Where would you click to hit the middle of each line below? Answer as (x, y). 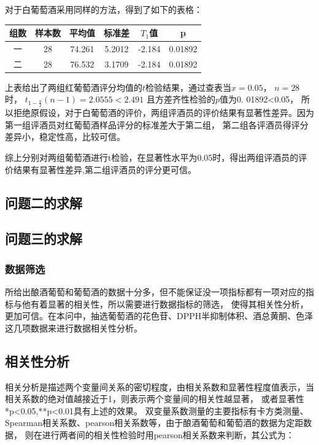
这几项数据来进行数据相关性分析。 (74, 327)
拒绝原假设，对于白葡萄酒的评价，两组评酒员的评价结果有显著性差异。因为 (163, 113)
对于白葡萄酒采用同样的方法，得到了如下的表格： (104, 9)
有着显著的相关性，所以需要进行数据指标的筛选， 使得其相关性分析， (169, 304)
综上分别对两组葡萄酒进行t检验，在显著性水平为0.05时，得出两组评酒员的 (152, 157)
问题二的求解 (44, 202)
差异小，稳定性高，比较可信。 (65, 137)
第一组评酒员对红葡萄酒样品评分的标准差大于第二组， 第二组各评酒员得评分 (157, 124)
